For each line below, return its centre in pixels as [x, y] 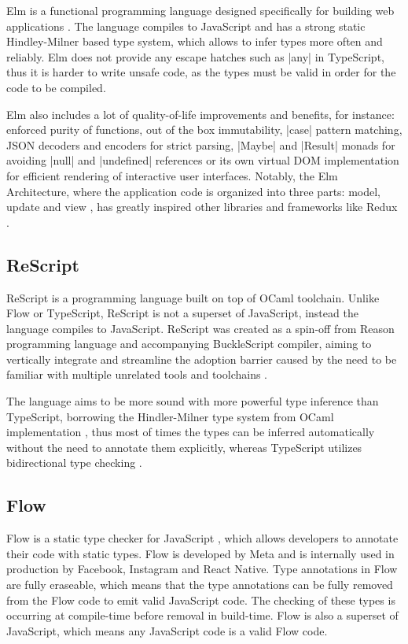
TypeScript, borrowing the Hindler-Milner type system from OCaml [170, 416]
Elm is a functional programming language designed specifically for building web [200, 10]
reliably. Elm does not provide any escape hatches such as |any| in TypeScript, [195, 56]
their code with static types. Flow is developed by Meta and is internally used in [200, 553]
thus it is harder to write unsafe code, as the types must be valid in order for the [201, 72]
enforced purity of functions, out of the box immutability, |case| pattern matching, [204, 130]
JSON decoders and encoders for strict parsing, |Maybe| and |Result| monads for [201, 144]
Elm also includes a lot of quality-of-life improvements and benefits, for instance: [200, 114]
